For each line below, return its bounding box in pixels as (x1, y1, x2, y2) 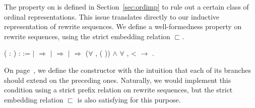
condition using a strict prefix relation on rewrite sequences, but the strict (4, 84, 233, 95)
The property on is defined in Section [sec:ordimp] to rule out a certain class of (4, 2, 249, 12)
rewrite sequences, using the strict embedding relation (4, 31, 170, 41)
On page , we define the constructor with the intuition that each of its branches (4, 64, 251, 75)
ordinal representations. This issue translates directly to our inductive (4, 11, 220, 22)
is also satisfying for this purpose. (77, 94, 181, 104)
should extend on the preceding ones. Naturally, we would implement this (4, 74, 231, 85)
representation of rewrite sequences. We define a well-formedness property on (4, 21, 242, 32)
